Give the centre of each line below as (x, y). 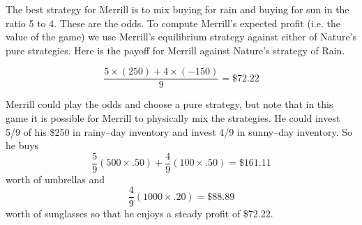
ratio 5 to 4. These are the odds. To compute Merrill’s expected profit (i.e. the (173, 23)
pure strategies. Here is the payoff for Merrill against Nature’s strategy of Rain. (175, 50)
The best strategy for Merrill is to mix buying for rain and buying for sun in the (178, 9)
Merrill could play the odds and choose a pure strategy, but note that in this (169, 104)
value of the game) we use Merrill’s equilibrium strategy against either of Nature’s (181, 37)
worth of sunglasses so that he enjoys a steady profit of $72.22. (139, 213)
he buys (22, 145)
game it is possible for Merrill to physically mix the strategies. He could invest (173, 118)
